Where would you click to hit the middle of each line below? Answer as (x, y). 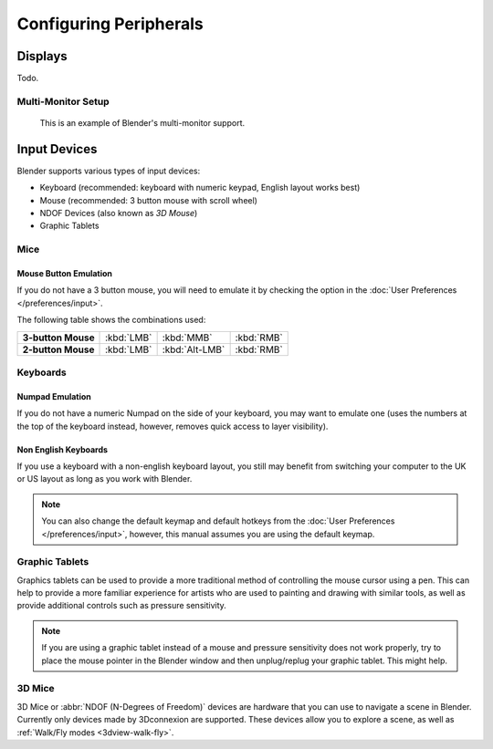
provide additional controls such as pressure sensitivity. (122, 606)
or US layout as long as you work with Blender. (105, 479)
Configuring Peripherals (110, 24)
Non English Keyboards (63, 449)
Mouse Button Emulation (65, 274)
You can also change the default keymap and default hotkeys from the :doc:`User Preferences (218, 521)
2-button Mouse (58, 349)
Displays (42, 56)
